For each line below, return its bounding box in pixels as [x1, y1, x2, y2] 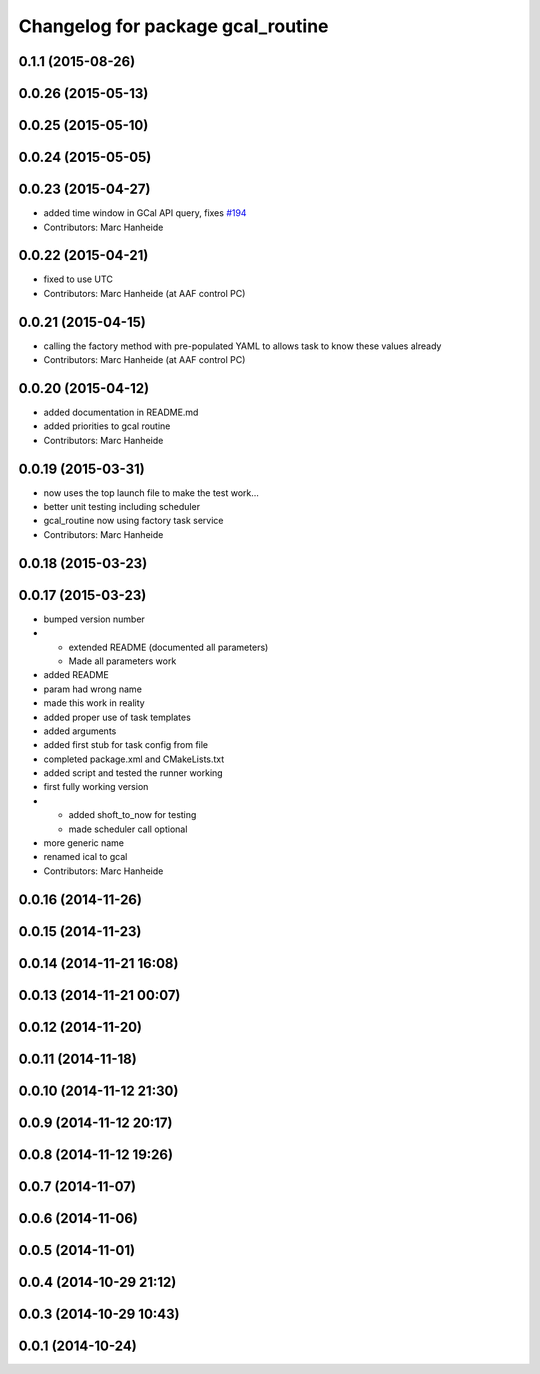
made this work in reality [43, 697, 145, 709]
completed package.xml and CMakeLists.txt [43, 753, 225, 765]
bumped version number [43, 613, 145, 625]
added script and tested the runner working [43, 767, 224, 779]
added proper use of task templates [43, 711, 192, 723]
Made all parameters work [68, 655, 177, 667]
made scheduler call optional [68, 823, 188, 835]
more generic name [43, 837, 125, 849]
